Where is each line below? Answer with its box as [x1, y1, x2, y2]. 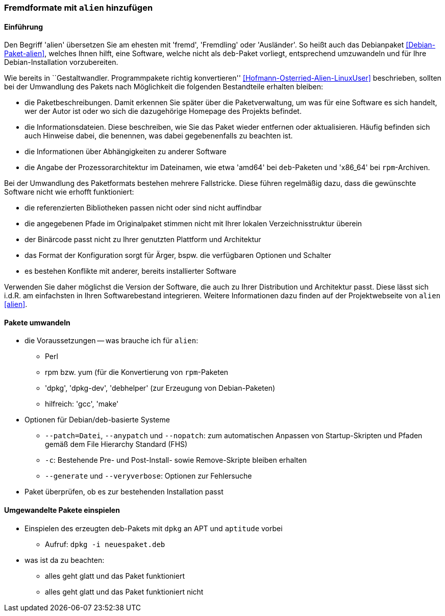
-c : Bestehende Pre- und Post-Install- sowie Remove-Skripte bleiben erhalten [45, 456, 307, 465]
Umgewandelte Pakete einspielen [4, 506, 120, 515]
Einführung [4, 22, 43, 31]
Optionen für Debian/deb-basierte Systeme [24, 415, 170, 424]
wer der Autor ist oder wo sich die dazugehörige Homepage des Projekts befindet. [24, 107, 302, 116]
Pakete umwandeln [4, 318, 70, 327]
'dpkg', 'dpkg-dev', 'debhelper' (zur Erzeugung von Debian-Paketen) [45, 384, 276, 393]
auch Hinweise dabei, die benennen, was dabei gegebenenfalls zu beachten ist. [24, 131, 293, 140]
